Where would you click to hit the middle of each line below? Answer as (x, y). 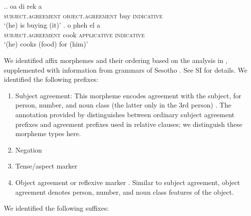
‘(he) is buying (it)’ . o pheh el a (52, 25)
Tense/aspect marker (46, 166)
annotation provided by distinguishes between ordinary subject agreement (125, 114)
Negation (29, 149)
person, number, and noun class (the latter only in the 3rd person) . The (123, 105)
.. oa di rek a (23, 6)
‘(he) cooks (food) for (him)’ (46, 44)
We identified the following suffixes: (56, 208)
